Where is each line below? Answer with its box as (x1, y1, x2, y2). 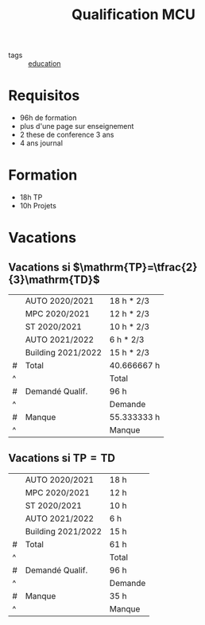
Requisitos (8, 87, 80, 105)
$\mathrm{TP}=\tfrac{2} (72, 260, 198, 274)
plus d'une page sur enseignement (19, 122, 134, 131)
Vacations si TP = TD (8, 452, 115, 465)
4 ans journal (19, 138, 64, 148)
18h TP (19, 192, 43, 202)
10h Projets (19, 201, 57, 211)
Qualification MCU (71, 6, 196, 24)
